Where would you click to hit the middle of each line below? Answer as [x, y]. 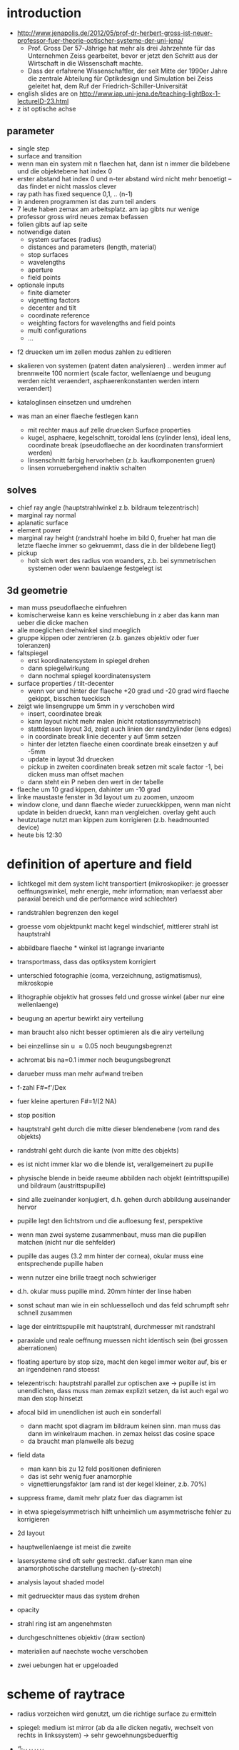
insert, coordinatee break [65, 714]
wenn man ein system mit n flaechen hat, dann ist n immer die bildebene [123, 163]
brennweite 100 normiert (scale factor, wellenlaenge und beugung [114, 373]
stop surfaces [48, 254]
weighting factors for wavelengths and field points [101, 323]
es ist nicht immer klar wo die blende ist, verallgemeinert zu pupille [115, 1164]
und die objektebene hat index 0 [64, 171]
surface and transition [49, 156]
